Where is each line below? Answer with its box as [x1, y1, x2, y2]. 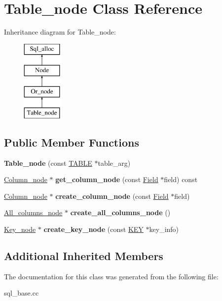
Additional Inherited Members [4, 248, 163, 263]
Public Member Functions [4, 134, 139, 150]
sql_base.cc [4, 288, 39, 298]
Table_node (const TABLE [4, 157, 92, 168]
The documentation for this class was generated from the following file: [4, 271, 219, 281]
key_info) [149, 224, 179, 234]
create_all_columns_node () [70, 207, 171, 218]
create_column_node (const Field [55, 190, 169, 201]
